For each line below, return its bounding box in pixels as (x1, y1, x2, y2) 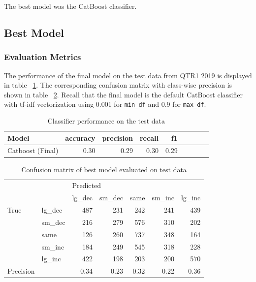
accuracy (65, 132, 96, 143)
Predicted (72, 180, 101, 190)
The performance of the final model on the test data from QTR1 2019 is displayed (4, 70, 252, 80)
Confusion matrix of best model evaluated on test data (21, 164, 187, 174)
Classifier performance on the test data (47, 116, 165, 126)
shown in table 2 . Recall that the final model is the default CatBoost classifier (4, 89, 243, 99)
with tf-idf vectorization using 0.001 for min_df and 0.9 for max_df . (4, 99, 206, 109)
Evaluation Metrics (4, 51, 81, 63)
